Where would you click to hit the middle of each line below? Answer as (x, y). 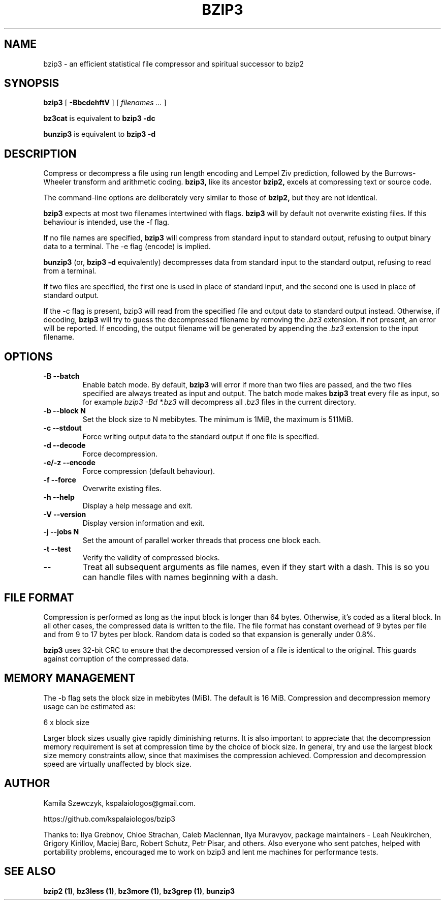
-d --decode (65, 445)
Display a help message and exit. (138, 506)
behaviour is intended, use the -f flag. (106, 222)
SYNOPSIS (32, 83)
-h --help (59, 497)
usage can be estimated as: (89, 706)
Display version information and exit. (144, 523)
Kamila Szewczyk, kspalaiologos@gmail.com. (119, 803)
